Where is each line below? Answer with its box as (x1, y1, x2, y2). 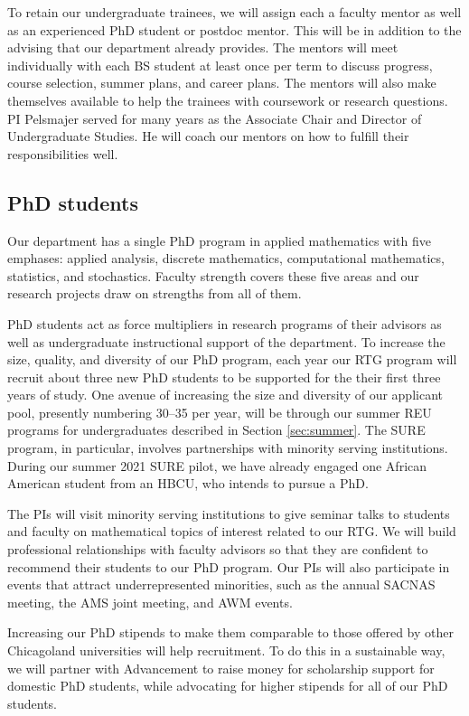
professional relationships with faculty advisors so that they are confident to (7, 540, 428, 559)
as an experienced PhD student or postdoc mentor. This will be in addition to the (7, 20, 462, 39)
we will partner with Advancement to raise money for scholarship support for (7, 658, 435, 677)
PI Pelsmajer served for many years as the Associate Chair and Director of (7, 108, 422, 127)
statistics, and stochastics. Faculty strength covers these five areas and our (7, 266, 419, 285)
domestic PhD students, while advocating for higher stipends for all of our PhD (7, 676, 448, 695)
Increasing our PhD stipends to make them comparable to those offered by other (7, 623, 454, 642)
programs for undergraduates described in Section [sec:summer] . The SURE (7, 420, 426, 439)
